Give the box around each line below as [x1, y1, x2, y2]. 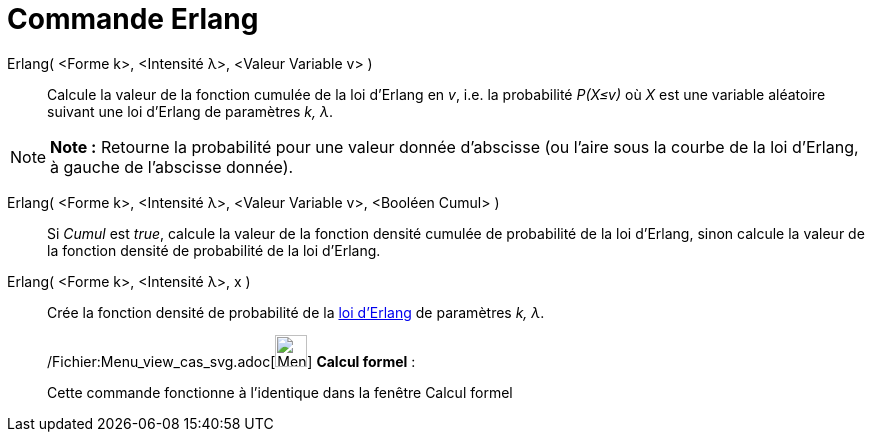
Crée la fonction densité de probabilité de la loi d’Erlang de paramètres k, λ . [47, 303, 545, 321]
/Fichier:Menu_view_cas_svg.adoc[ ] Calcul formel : [47, 352, 416, 370]
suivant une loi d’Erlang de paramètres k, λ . [47, 102, 334, 120]
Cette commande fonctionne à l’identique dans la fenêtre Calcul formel [47, 383, 513, 401]
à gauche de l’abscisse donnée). [50, 156, 294, 177]
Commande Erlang [7, 2, 259, 36]
